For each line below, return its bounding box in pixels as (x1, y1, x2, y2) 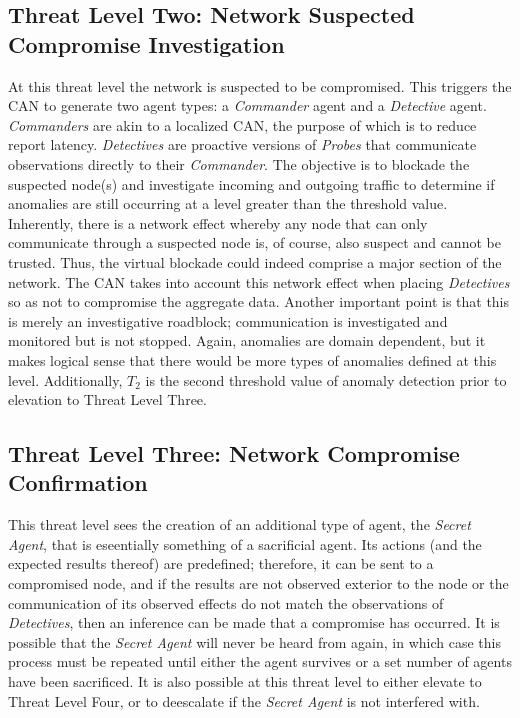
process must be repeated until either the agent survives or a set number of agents (8, 651, 512, 672)
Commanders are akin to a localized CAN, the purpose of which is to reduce (8, 114, 477, 135)
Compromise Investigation (8, 28, 285, 59)
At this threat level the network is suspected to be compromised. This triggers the (8, 75, 512, 96)
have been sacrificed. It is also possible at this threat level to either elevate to (8, 671, 482, 692)
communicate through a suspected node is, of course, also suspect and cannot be (8, 232, 501, 253)
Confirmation (8, 467, 148, 498)
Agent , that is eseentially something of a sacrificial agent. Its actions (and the (8, 533, 482, 554)
